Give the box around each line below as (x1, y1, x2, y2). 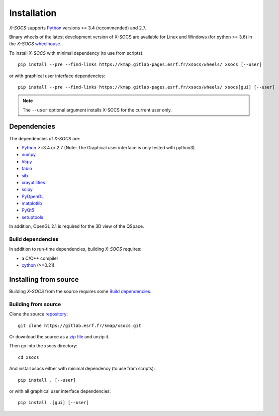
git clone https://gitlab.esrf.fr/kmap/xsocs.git (18, 322, 142, 328)
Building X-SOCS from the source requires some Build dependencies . (9, 289, 152, 295)
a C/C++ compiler (21, 255, 59, 261)
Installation (9, 7, 57, 18)
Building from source (9, 301, 61, 308)
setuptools (21, 214, 43, 220)
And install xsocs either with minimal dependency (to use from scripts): (9, 366, 155, 372)
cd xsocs (18, 354, 39, 360)
